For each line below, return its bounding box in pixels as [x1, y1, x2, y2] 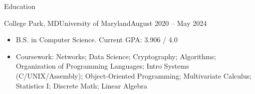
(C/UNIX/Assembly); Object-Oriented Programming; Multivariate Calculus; [16, 70, 252, 81]
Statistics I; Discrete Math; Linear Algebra [16, 80, 147, 91]
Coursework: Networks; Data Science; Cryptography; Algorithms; [16, 51, 216, 61]
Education [4, 1, 36, 11]
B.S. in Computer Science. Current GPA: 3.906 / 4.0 [16, 34, 178, 45]
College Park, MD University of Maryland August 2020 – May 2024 [4, 17, 207, 28]
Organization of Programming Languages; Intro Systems [16, 61, 189, 71]
